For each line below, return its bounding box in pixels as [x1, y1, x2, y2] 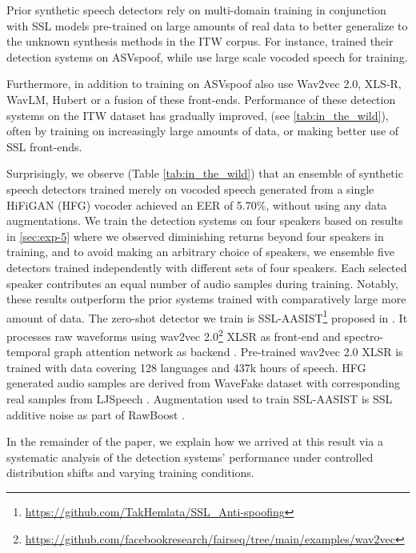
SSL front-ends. [6, 138, 82, 154]
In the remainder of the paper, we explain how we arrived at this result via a [6, 433, 383, 450]
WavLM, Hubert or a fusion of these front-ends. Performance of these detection [6, 90, 396, 107]
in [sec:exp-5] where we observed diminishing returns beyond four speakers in [6, 227, 384, 244]
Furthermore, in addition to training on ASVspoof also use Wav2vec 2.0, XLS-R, [6, 75, 402, 92]
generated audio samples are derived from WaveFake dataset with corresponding [6, 375, 400, 391]
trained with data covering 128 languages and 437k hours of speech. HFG [6, 359, 366, 375]
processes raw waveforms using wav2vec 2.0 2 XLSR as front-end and [6, 325, 341, 344]
